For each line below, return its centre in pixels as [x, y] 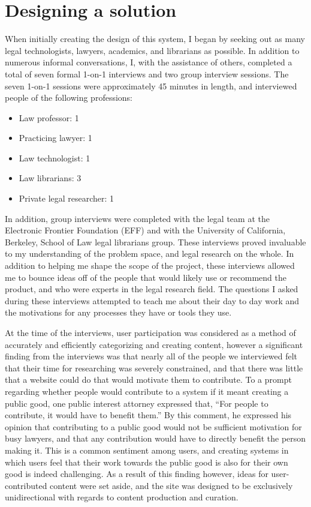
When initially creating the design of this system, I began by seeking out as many [155, 39]
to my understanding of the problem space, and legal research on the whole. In [150, 253]
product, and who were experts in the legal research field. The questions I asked [152, 289]
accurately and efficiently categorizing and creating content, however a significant [154, 344]
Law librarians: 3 [50, 178]
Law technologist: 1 [55, 157]
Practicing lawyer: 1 [55, 138]
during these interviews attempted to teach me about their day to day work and [152, 300]
